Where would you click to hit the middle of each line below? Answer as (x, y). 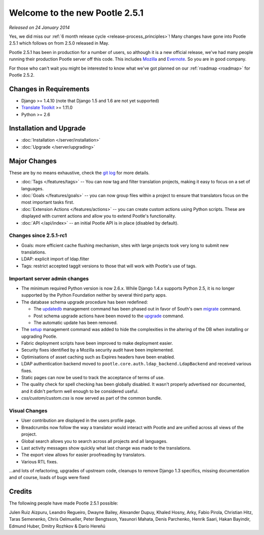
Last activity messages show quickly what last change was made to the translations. (106, 448)
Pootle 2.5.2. (22, 75)
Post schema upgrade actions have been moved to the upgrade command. (109, 316)
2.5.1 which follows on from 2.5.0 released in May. (59, 43)
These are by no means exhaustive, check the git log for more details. (79, 173)
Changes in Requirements (49, 89)
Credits (21, 492)
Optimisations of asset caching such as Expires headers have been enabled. (98, 357)
